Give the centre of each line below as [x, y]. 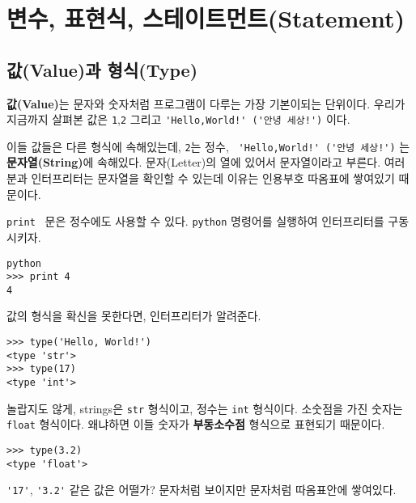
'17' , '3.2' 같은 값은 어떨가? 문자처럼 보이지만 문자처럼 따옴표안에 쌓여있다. [202, 490]
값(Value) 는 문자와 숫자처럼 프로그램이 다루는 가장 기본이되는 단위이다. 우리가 [206, 103]
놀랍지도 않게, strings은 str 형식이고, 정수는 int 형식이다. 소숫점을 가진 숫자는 [205, 408]
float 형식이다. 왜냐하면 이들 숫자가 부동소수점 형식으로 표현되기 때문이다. [196, 424]
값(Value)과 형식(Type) [102, 69]
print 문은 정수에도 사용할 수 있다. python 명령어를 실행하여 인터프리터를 [195, 221]
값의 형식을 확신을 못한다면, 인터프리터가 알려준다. [134, 316]
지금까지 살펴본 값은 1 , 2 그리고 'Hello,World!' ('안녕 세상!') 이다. [178, 119]
